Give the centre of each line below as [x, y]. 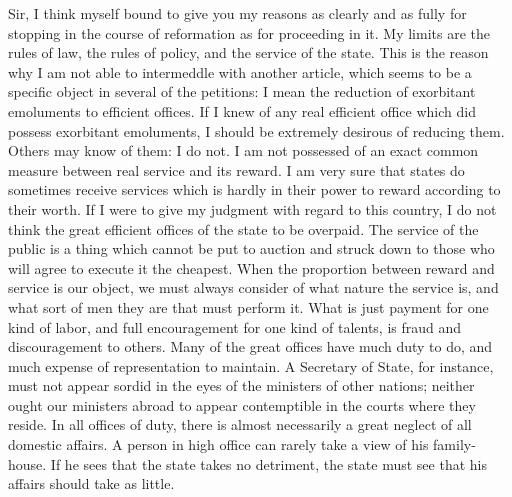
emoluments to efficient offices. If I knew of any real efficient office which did [242, 110]
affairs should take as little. [91, 483]
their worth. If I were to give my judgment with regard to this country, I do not [252, 208]
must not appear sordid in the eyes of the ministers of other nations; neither [241, 385]
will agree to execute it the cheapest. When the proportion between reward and [251, 267]
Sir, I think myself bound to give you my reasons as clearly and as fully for [237, 13]
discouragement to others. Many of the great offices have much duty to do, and [250, 346]
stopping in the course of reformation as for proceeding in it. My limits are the [249, 32]
